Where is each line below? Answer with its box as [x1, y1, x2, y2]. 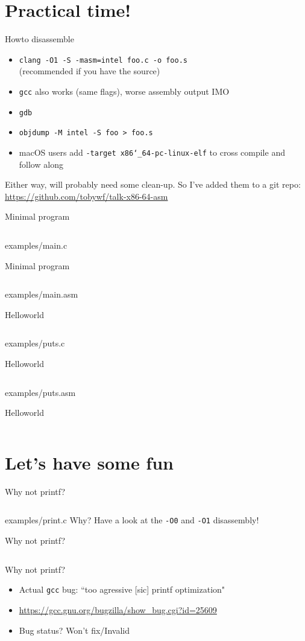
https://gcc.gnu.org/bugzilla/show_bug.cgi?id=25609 [19, 603, 217, 616]
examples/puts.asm [5, 386, 76, 398]
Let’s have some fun [5, 450, 174, 474]
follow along [19, 158, 63, 170]
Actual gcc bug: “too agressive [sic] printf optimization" [19, 583, 225, 596]
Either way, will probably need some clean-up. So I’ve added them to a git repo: [5, 178, 301, 191]
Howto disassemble [5, 33, 74, 45]
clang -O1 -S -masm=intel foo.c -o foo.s [19, 56, 187, 65]
